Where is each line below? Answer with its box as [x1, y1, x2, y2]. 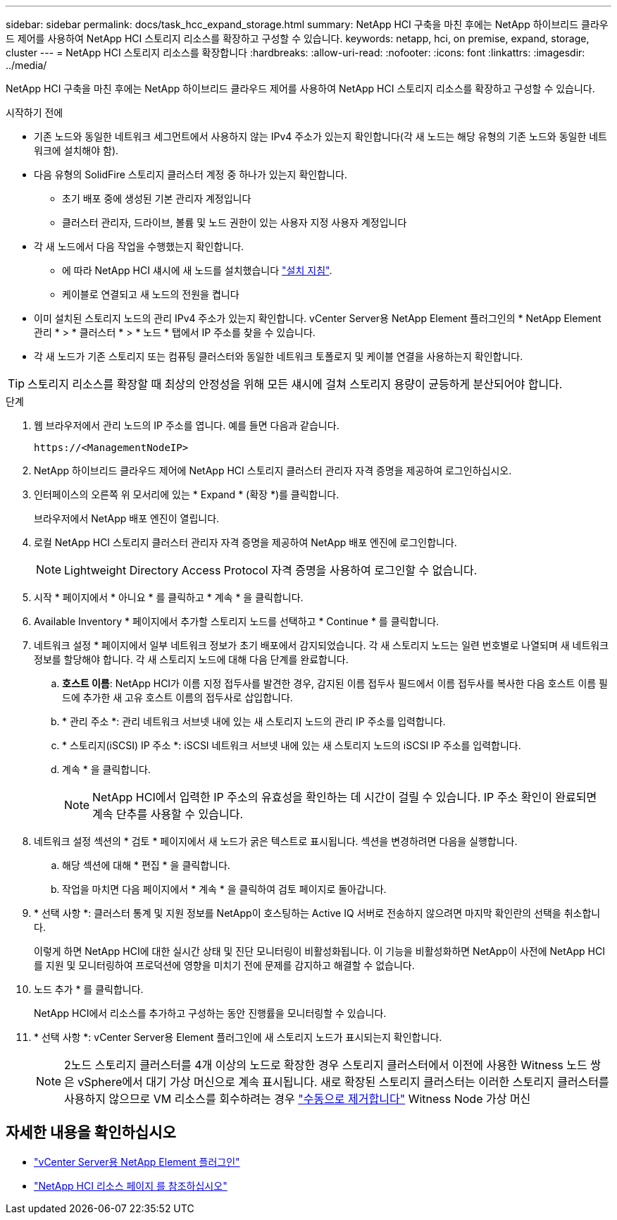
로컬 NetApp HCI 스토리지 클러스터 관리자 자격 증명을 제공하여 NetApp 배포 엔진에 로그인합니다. [34, 536, 457, 548]
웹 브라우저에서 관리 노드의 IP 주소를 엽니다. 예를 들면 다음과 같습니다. [34, 419, 339, 431]
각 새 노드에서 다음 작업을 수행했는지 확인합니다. [34, 240, 244, 252]
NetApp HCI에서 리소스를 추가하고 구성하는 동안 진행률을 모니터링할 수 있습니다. [34, 1007, 387, 1019]
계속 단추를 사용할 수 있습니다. [92, 807, 244, 821]
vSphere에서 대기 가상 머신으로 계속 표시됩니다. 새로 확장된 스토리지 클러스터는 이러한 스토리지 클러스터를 [77, 1075, 609, 1089]
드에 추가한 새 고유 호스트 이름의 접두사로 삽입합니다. [62, 691, 293, 703]
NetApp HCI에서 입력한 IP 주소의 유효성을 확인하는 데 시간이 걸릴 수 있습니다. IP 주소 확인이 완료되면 [92, 790, 597, 804]
